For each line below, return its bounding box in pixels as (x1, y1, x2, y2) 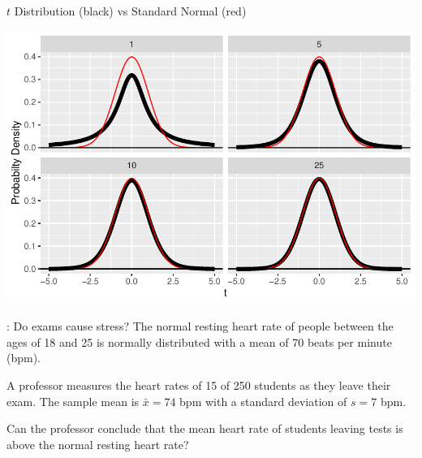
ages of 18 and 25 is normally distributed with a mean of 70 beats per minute (6, 333, 392, 350)
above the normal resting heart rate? (6, 435, 189, 452)
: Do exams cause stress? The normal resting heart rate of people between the (6, 318, 394, 335)
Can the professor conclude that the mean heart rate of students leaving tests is (6, 420, 403, 437)
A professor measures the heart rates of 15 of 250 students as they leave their (6, 376, 391, 393)
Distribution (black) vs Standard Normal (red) (14, 2, 247, 19)
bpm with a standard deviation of (179, 392, 347, 409)
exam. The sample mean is (6, 392, 140, 409)
